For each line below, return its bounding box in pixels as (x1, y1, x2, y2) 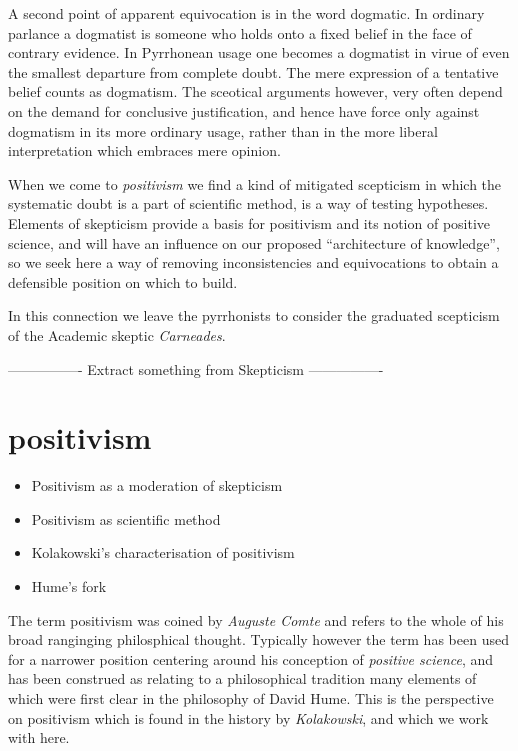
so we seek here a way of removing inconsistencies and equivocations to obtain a (8, 252, 499, 273)
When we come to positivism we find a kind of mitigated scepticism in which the (8, 173, 502, 194)
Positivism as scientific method (31, 508, 221, 529)
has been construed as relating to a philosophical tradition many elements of (8, 668, 477, 689)
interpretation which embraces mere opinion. (8, 140, 281, 161)
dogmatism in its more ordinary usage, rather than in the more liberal (8, 120, 438, 141)
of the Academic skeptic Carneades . (8, 324, 226, 345)
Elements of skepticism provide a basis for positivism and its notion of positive (8, 212, 491, 233)
